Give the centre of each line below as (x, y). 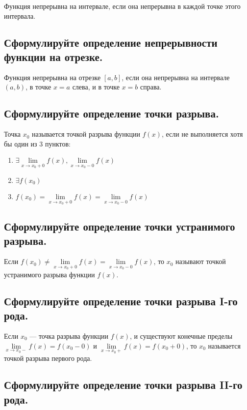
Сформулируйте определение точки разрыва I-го (121, 301)
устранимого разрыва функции (49, 274)
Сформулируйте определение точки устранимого (120, 226)
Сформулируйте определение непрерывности (111, 42)
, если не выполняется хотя (202, 134)
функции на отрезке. (53, 56)
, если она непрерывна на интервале (176, 77)
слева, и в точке (96, 87)
